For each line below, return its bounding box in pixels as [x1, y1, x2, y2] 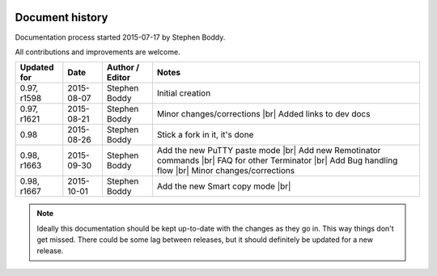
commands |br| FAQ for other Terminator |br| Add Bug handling [156, 155, 398, 166]
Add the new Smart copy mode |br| [156, 180, 291, 192]
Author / [106, 62, 140, 73]
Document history [15, 11, 108, 24]
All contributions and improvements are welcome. [15, 47, 181, 57]
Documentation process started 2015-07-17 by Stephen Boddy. [15, 32, 226, 42]
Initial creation [156, 87, 211, 99]
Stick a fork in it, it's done [156, 130, 254, 141]
